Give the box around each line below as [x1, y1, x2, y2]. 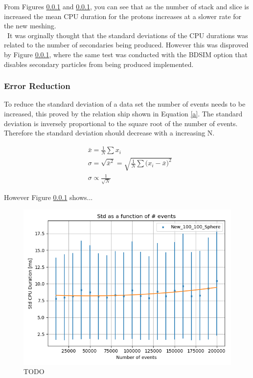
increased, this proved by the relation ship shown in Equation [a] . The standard [4, 108, 243, 118]
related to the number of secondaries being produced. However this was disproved [4, 40, 249, 50]
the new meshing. [4, 21, 56, 31]
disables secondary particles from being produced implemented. [4, 59, 194, 69]
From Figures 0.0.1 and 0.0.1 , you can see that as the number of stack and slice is [4, 1, 249, 11]
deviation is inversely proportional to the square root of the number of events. [4, 118, 238, 128]
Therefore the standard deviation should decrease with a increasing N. [4, 128, 215, 138]
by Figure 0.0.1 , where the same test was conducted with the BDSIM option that [4, 49, 248, 59]
